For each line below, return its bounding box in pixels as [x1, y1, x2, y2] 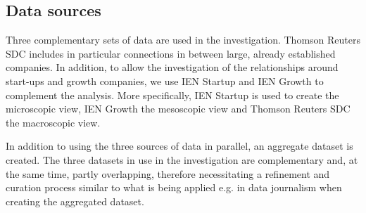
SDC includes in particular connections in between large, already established [6, 46, 336, 60]
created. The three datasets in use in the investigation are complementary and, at [6, 152, 358, 167]
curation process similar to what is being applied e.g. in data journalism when [6, 180, 342, 195]
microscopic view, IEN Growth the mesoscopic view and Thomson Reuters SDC [6, 101, 351, 116]
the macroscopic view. [6, 115, 101, 129]
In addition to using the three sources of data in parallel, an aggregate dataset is [6, 138, 353, 153]
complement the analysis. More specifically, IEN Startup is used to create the [6, 87, 339, 102]
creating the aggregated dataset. [6, 193, 144, 208]
